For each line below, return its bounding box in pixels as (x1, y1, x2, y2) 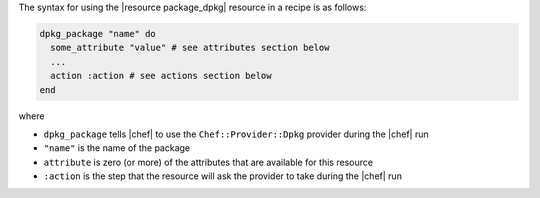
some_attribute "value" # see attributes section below (50, 42, 330, 54)
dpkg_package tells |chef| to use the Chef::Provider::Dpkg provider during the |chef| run (43, 128, 429, 140)
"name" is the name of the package (43, 142, 191, 154)
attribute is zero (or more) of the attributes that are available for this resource (43, 156, 374, 168)
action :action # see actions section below (50, 70, 272, 82)
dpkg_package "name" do (39, 28, 157, 39)
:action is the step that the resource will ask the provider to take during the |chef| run (43, 170, 402, 182)
